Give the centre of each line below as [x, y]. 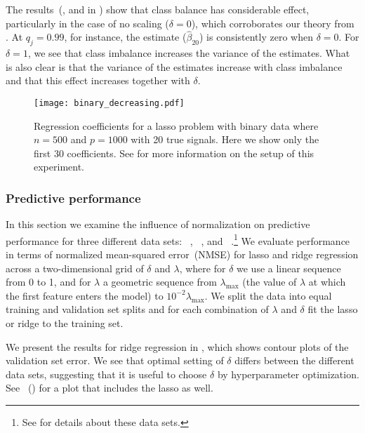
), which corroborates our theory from [273, 23]
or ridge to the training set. [65, 323]
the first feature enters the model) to [85, 295]
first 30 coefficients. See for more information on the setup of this [174, 153]
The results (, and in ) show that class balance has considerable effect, [158, 9]
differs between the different [294, 360]
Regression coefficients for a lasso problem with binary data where [176, 125]
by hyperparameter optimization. [288, 374]
